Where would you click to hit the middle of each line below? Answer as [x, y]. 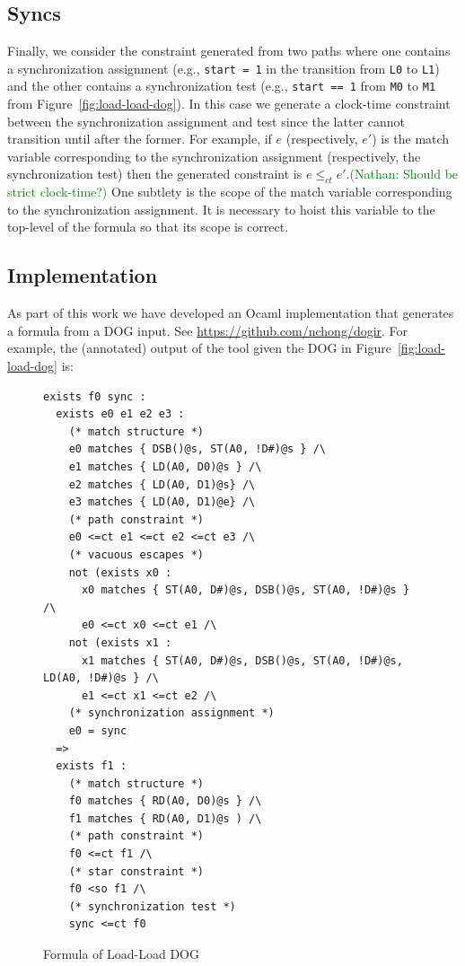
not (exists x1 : [120, 642]
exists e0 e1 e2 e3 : [120, 414]
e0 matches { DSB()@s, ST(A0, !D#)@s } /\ [197, 449]
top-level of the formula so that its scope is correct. [148, 227]
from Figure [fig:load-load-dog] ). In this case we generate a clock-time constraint [229, 104]
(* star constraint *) [136, 871]
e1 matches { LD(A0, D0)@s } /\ [165, 467]
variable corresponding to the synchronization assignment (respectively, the [214, 156]
